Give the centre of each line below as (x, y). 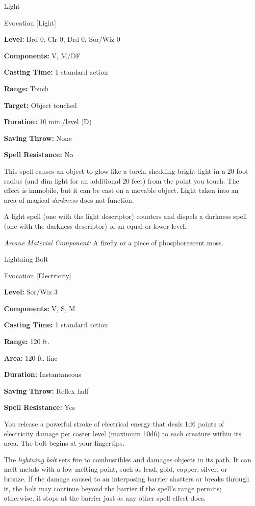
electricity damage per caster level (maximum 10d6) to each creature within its (123, 433)
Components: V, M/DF (42, 55)
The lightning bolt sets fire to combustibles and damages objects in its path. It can (127, 459)
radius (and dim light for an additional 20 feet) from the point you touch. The (122, 180)
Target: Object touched (40, 105)
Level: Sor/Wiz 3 (31, 292)
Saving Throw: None (38, 138)
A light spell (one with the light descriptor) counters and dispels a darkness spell (126, 216)
